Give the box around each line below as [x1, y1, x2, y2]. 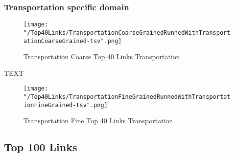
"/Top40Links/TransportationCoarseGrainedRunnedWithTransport [23, 29, 231, 36]
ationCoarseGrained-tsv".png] [23, 37, 122, 45]
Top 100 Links [4, 139, 77, 155]
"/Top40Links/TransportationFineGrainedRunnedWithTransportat [23, 93, 231, 101]
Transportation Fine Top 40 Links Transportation [23, 115, 173, 126]
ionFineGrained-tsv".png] [23, 101, 108, 109]
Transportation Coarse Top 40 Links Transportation [23, 51, 180, 62]
